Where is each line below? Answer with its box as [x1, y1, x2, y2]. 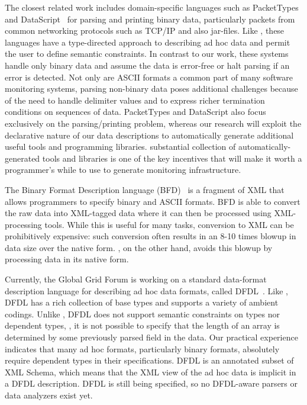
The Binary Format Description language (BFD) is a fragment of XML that [5, 183, 285, 195]
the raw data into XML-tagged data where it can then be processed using [5, 207, 272, 219]
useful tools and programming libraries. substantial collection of [5, 140, 236, 153]
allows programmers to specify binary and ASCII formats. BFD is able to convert [5, 195, 300, 207]
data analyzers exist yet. [5, 389, 93, 401]
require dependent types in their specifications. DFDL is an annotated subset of [5, 354, 294, 367]
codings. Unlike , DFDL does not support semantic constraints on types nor [5, 307, 280, 320]
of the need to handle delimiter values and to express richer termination [5, 94, 265, 106]
